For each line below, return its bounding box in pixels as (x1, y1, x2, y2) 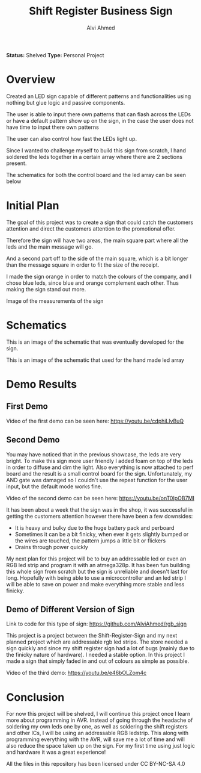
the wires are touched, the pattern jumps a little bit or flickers (14, 537, 166, 544)
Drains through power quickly (14, 543, 88, 550)
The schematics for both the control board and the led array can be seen (6, 171, 186, 178)
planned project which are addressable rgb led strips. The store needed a (6, 638, 188, 645)
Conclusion (6, 691, 65, 704)
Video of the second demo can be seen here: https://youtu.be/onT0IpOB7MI (6, 494, 195, 501)
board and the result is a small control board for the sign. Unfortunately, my (6, 470, 192, 477)
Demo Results (6, 377, 77, 391)
